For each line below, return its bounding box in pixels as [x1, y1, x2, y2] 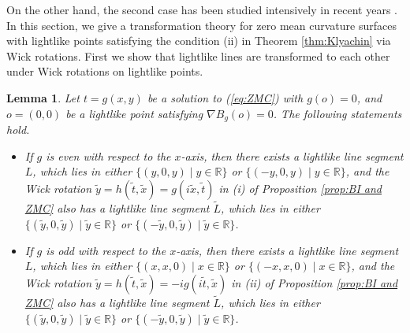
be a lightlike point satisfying [65, 105, 203, 121]
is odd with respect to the [46, 242, 166, 258]
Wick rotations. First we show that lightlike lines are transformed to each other [6, 47, 390, 64]
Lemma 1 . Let [6, 89, 80, 105]
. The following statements [273, 105, 402, 121]
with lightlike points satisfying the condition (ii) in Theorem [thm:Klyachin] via [6, 32, 391, 49]
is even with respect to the [46, 147, 171, 164]
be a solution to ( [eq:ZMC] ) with [147, 89, 304, 105]
